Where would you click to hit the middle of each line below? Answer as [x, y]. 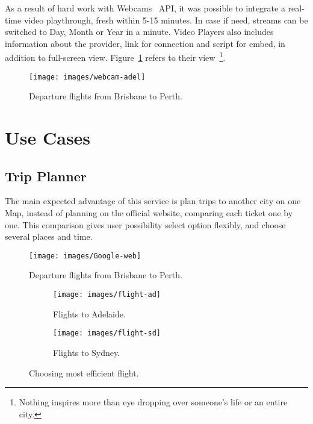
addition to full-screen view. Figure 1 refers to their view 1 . [115, 57]
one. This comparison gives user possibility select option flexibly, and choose [145, 224]
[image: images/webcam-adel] [87, 77]
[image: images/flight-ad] [107, 295]
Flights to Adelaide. [89, 313]
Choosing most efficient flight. [84, 373]
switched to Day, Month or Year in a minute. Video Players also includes [139, 32]
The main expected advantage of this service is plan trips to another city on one [153, 201]
